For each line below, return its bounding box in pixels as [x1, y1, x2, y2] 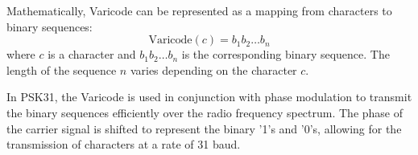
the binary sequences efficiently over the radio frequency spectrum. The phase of [6, 104, 404, 120]
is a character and [48, 46, 136, 63]
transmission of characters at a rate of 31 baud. [6, 136, 241, 153]
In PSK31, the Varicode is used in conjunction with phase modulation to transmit [6, 88, 412, 105]
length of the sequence [6, 61, 117, 78]
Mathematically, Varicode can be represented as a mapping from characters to [6, 2, 392, 18]
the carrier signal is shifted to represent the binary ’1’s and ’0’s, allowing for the [6, 120, 402, 137]
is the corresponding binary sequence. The [181, 46, 390, 63]
